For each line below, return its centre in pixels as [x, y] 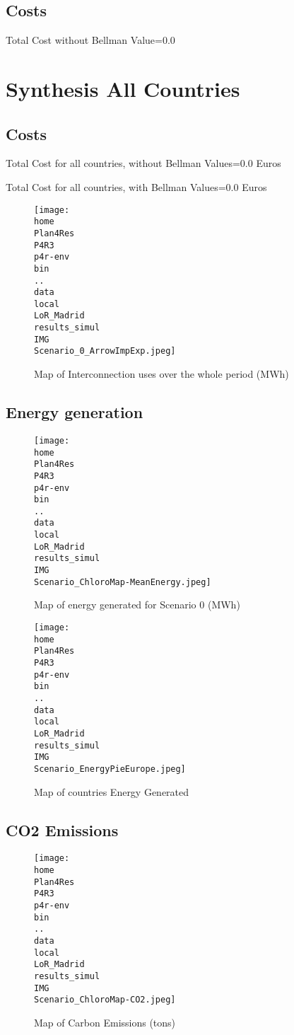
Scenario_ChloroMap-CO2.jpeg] [105, 1000]
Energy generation [75, 412]
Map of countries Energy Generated [112, 791]
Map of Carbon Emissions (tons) [105, 1022]
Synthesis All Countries [123, 88]
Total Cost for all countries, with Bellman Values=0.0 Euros [136, 186]
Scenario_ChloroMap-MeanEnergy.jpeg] [123, 582]
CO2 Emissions [62, 829]
